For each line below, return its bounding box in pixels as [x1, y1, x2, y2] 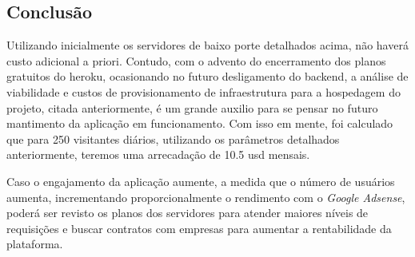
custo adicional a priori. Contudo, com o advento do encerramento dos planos [6, 52, 386, 69]
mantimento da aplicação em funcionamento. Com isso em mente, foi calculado [6, 115, 393, 132]
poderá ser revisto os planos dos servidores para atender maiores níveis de [6, 204, 369, 221]
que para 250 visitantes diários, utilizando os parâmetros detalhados [6, 130, 340, 147]
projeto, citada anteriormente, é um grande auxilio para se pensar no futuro [6, 99, 378, 116]
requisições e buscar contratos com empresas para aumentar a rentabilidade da [6, 219, 392, 236]
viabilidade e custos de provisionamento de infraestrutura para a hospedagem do [6, 83, 401, 100]
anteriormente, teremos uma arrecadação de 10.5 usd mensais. [6, 146, 310, 163]
